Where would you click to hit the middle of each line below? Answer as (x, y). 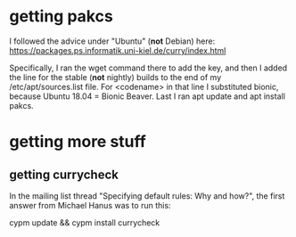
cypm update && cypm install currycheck (85, 222)
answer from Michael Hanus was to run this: (90, 205)
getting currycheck (64, 174)
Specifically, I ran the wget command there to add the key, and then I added (148, 68)
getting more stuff (78, 142)
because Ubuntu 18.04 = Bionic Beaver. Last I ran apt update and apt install (147, 96)
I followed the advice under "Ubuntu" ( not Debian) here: (112, 41)
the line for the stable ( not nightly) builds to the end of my (115, 77)
